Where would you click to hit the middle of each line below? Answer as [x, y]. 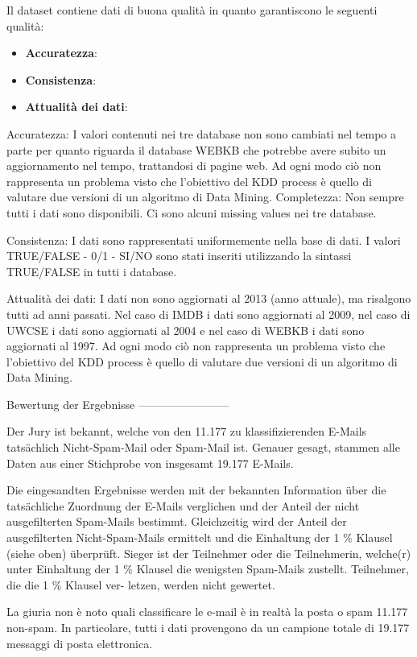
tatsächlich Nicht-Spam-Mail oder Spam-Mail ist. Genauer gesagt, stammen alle [203, 447]
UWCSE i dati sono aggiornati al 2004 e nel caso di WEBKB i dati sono [186, 330]
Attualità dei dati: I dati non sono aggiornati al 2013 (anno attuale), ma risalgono [209, 298]
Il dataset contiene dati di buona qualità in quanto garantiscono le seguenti [192, 10]
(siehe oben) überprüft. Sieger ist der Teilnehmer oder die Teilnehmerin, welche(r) [209, 553]
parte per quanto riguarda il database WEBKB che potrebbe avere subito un [196, 149]
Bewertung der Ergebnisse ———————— [118, 404]
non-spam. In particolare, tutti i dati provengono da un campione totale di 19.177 [208, 627]
